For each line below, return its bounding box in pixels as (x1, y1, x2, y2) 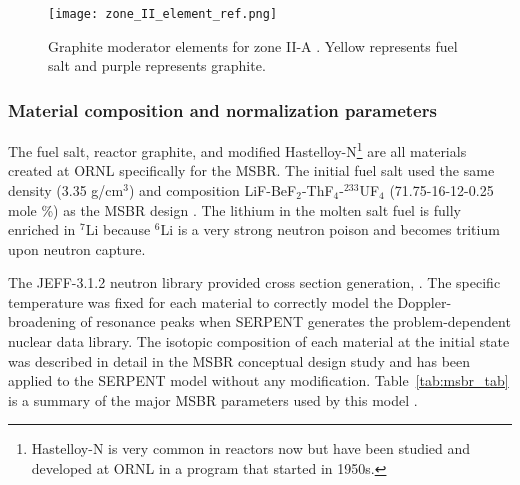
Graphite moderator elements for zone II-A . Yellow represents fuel (48, 35, 458, 56)
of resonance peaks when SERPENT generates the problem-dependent (80, 311, 511, 332)
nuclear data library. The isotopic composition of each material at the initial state (8, 331, 510, 352)
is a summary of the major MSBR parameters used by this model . (8, 389, 418, 410)
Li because (85, 219, 151, 240)
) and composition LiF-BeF (128, 179, 297, 200)
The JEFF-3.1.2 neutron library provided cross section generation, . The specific (8, 272, 501, 293)
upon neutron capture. (8, 238, 146, 259)
